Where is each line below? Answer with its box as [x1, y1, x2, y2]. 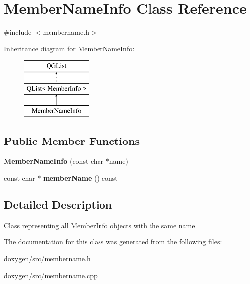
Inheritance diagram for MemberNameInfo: [4, 43, 135, 53]
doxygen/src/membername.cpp [4, 270, 98, 280]
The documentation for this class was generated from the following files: [4, 237, 222, 247]
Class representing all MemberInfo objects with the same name [4, 220, 195, 230]
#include [4, 27, 32, 37]
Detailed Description [4, 197, 112, 212]
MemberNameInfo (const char [4, 156, 104, 166]
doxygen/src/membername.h [4, 253, 91, 264]
